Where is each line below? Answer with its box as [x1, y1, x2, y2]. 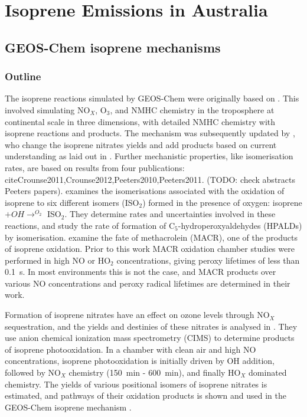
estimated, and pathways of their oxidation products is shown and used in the [5, 389, 286, 402]
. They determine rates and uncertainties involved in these [64, 208, 276, 220]
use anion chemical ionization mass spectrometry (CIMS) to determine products [5, 331, 295, 344]
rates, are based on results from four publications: [5, 161, 185, 173]
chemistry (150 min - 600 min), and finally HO [68, 366, 241, 379]
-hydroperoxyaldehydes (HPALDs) [178, 219, 302, 231]
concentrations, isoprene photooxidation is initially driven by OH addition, [5, 354, 275, 367]
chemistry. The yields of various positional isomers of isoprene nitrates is [5, 377, 267, 390]
